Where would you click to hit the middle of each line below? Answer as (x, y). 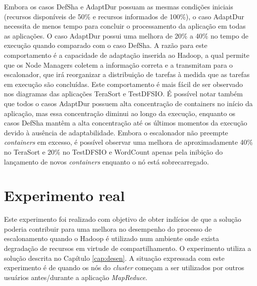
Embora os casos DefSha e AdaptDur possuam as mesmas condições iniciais (119, 6)
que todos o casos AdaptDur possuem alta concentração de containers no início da (128, 103)
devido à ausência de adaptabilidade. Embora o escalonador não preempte (116, 132)
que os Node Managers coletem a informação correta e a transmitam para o (118, 64)
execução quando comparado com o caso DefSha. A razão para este (106, 45)
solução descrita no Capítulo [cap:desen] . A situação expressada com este (114, 258)
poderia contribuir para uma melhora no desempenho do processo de (108, 228)
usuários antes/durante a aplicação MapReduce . (76, 277)
